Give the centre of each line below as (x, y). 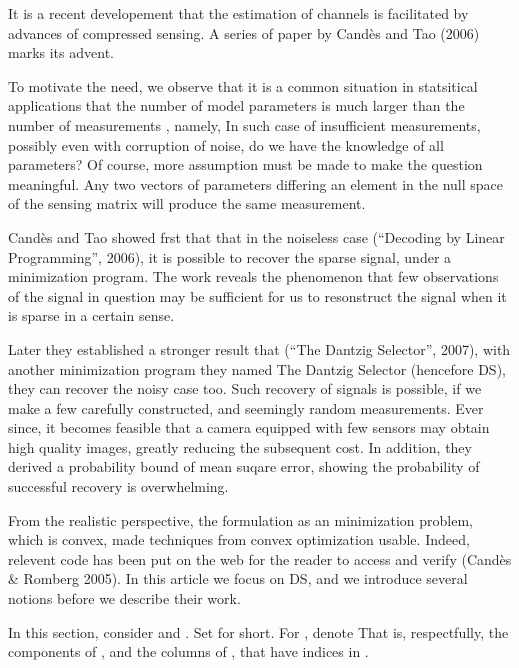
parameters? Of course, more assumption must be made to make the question (245, 164)
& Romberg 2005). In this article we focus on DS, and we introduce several (238, 578)
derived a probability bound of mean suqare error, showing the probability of (244, 466)
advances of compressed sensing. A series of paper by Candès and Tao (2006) (244, 32)
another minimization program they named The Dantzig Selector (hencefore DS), (257, 368)
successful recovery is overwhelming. (118, 486)
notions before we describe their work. (124, 598)
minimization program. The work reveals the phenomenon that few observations (253, 276)
